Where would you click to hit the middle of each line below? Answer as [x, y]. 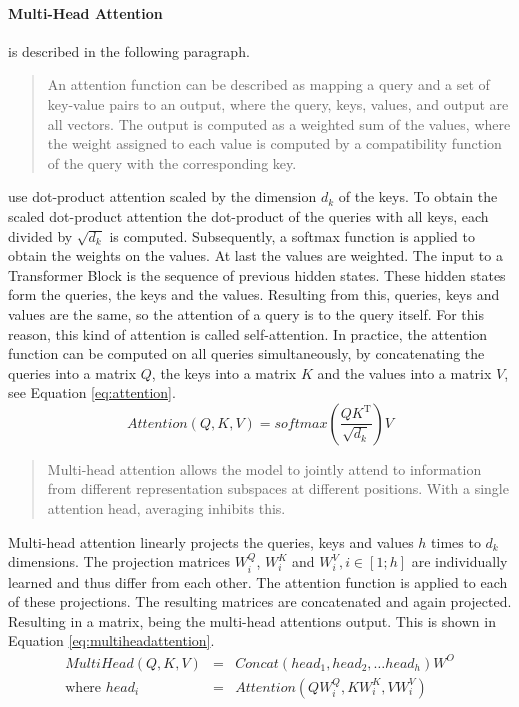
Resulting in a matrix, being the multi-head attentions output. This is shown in [252, 620]
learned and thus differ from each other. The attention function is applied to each [258, 581]
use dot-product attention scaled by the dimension [162, 196]
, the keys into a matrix [224, 372]
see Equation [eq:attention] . [92, 392]
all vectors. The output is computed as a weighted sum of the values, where [279, 123]
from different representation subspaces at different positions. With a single [278, 488]
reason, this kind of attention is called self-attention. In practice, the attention [248, 333]
